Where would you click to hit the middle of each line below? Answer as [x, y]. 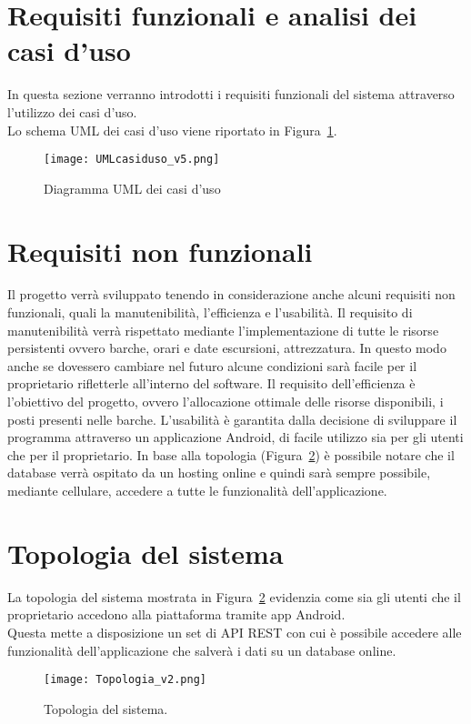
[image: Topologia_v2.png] [125, 680]
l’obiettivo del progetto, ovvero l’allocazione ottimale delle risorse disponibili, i [225, 402]
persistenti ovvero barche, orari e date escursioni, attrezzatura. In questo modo [227, 348]
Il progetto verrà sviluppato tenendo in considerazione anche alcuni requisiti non [231, 294]
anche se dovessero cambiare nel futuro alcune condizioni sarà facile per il [212, 365]
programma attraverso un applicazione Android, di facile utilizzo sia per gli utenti [235, 437]
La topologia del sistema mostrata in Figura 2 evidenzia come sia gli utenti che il [234, 596]
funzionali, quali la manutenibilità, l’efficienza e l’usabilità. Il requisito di [210, 312]
